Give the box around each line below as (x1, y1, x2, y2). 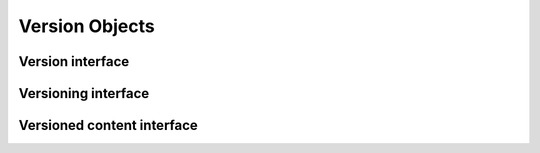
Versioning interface (18, 85, 150, 102)
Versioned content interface (18, 117, 199, 134)
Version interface (18, 53, 130, 70)
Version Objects (18, 15, 155, 37)
